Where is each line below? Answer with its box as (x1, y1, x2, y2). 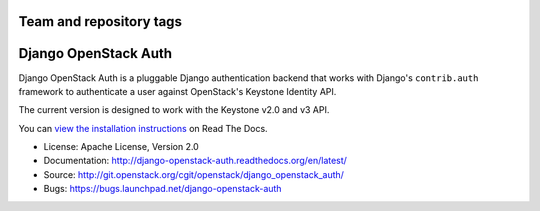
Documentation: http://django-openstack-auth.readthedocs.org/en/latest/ (43, 155, 347, 167)
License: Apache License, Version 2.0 (43, 141, 199, 153)
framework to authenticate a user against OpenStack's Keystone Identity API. (18, 85, 337, 97)
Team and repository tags (18, 13, 182, 30)
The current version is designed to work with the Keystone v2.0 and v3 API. (18, 104, 330, 116)
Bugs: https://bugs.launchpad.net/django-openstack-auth (43, 183, 282, 195)
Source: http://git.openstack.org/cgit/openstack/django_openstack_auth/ (43, 168, 345, 180)
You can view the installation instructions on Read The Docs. (18, 122, 269, 134)
